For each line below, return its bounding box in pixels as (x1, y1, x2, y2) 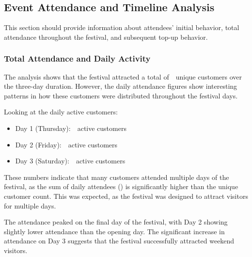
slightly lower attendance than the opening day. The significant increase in (4, 226, 225, 236)
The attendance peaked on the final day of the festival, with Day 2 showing (4, 217, 228, 227)
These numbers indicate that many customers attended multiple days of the (4, 172, 229, 182)
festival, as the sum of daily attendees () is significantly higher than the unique (4, 181, 238, 192)
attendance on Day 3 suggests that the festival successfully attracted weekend (4, 236, 235, 246)
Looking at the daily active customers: (4, 107, 118, 117)
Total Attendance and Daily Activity (4, 52, 151, 64)
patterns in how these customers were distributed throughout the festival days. (4, 90, 238, 100)
